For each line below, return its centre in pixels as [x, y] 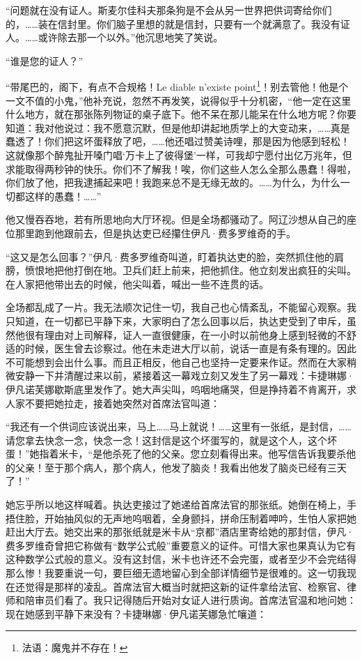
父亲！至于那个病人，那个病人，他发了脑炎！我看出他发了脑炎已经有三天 [181, 467]
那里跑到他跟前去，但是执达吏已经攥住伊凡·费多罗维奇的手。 [155, 233]
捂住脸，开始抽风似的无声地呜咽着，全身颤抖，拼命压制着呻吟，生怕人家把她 [181, 518]
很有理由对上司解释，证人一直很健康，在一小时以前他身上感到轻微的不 [186, 334]
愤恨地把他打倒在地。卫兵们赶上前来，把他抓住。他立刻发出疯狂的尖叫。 [190, 270]
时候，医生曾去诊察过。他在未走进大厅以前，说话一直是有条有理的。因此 [190, 348]
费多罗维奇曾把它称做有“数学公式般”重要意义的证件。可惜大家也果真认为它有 [181, 545]
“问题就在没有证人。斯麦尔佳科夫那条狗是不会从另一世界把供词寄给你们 [169, 10]
